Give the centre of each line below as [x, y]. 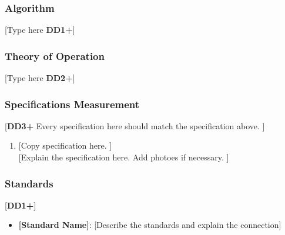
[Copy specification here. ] [65, 145]
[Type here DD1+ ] [40, 30]
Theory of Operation [55, 56]
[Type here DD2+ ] [40, 78]
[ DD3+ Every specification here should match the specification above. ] [135, 125]
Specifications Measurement [72, 104]
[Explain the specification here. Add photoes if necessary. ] [124, 157]
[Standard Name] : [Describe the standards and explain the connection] [150, 225]
